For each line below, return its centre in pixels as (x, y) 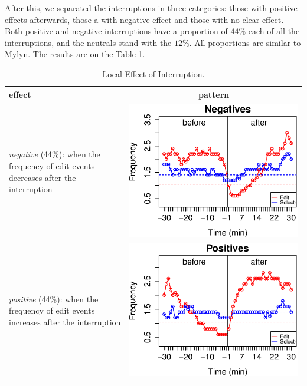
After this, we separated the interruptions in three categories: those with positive (151, 8)
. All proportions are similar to (245, 42)
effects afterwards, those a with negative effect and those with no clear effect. (144, 19)
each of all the (274, 31)
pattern (214, 94)
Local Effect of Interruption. (153, 73)
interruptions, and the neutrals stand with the (88, 42)
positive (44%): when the (54, 298)
